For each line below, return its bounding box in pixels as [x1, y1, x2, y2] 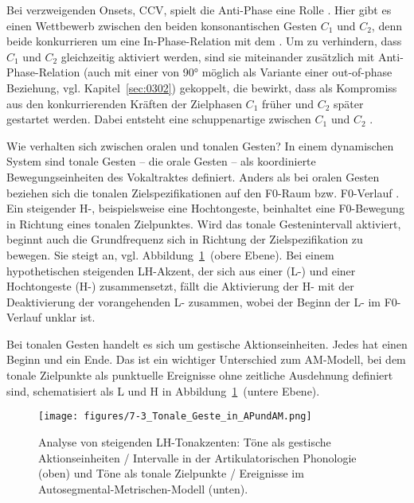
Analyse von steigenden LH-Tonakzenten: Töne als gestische [38, 433, 331, 450]
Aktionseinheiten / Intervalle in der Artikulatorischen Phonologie [38, 449, 357, 466]
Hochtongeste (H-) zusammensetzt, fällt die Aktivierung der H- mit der [6, 278, 354, 294]
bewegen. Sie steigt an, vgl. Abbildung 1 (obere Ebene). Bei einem [6, 246, 334, 263]
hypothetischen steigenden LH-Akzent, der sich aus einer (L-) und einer [6, 262, 356, 279]
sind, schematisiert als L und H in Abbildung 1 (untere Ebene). [6, 382, 320, 399]
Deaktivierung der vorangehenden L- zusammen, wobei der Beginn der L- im [6, 293, 381, 310]
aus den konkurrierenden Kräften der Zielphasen [6, 95, 242, 111]
